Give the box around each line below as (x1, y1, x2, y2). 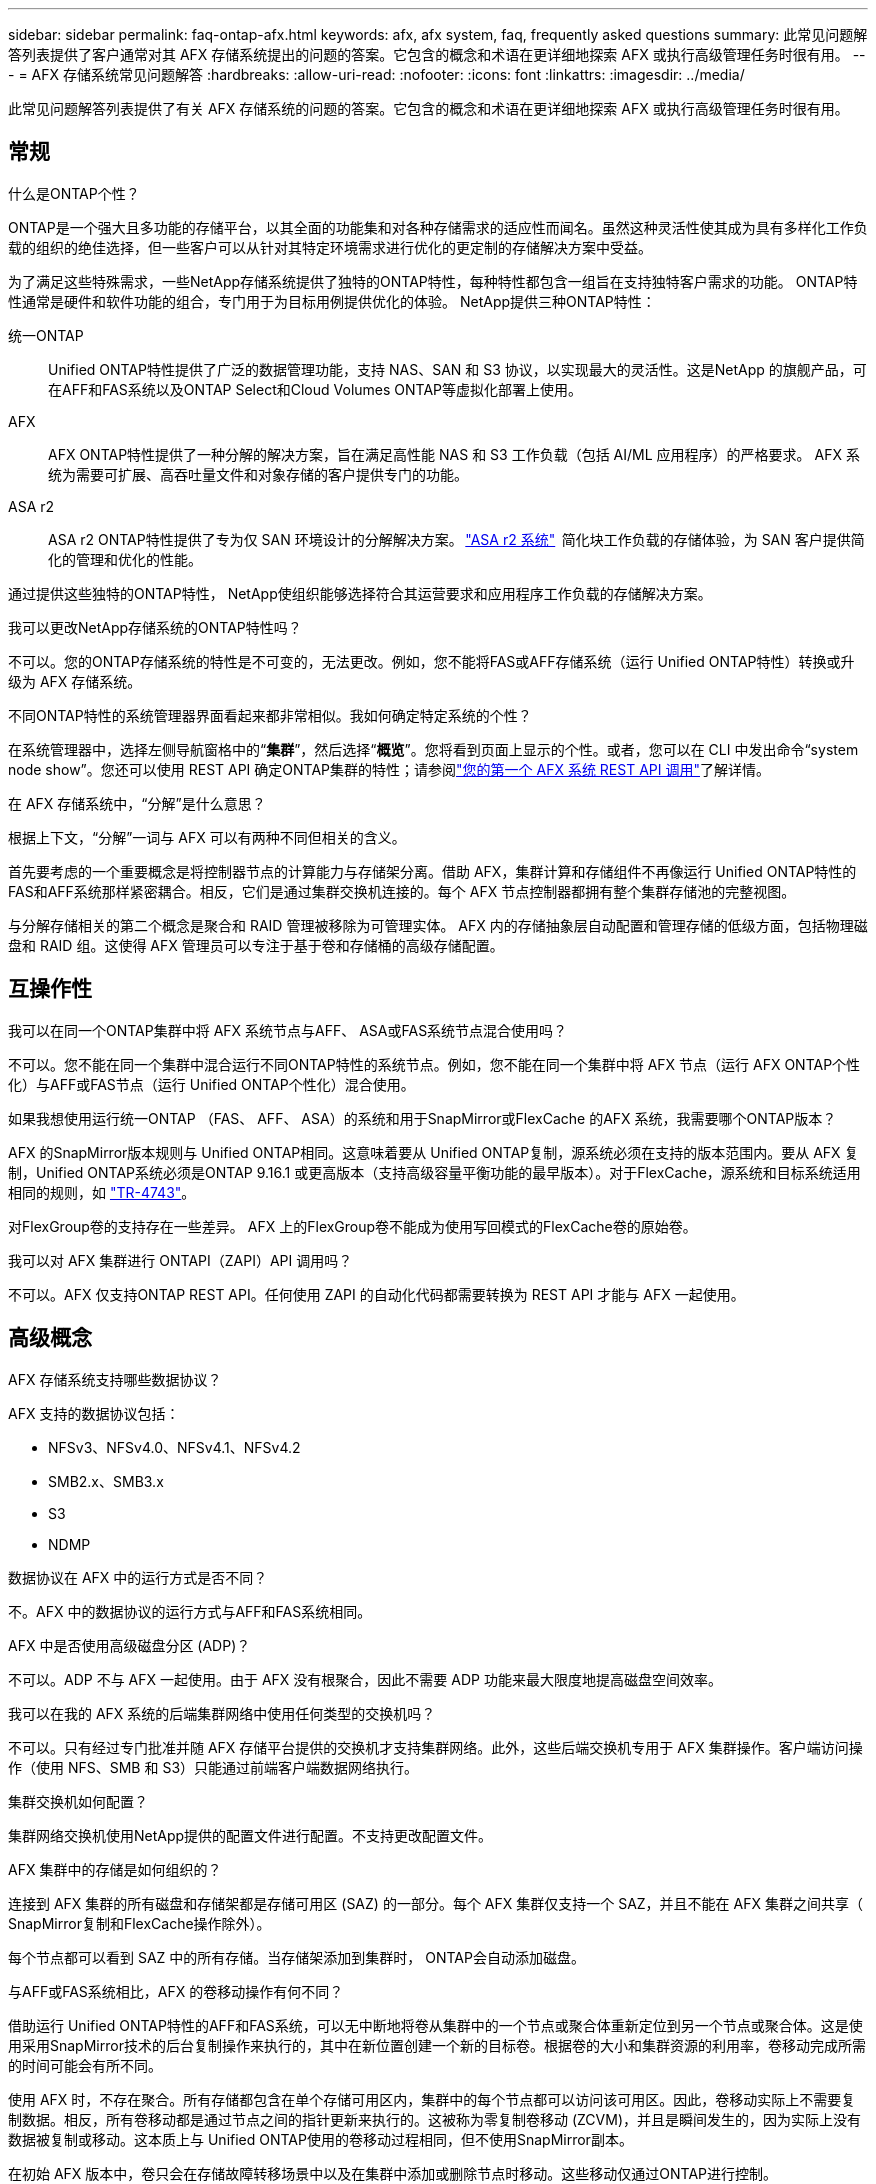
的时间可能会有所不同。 (8, 2056, 162, 2074)
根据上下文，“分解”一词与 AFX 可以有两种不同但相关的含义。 (8, 828, 406, 846)
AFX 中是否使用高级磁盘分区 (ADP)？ (8, 1636, 251, 1654)
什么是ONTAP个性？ (8, 184, 140, 202)
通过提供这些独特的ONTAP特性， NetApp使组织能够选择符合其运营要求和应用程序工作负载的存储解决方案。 (8, 584, 712, 602)
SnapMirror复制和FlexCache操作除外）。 (8, 1914, 271, 1932)
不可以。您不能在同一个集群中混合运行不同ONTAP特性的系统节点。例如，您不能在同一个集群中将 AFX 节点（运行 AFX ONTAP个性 (8, 1055, 861, 1073)
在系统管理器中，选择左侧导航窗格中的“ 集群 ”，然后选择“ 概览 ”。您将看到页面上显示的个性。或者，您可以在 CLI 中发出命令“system (8, 740, 859, 758)
